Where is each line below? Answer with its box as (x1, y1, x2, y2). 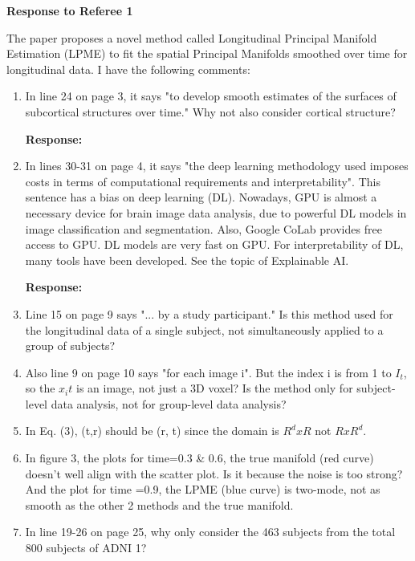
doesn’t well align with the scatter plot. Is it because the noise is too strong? (25, 465, 403, 482)
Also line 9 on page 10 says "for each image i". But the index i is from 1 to (25, 364, 392, 380)
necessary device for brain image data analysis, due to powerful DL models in (25, 204, 407, 221)
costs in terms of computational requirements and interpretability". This (25, 173, 380, 189)
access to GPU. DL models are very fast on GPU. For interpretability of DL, (25, 236, 404, 253)
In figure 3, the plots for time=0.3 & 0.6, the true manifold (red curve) (25, 449, 374, 466)
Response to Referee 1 (6, 2, 133, 18)
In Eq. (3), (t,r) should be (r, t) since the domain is (25, 422, 279, 439)
